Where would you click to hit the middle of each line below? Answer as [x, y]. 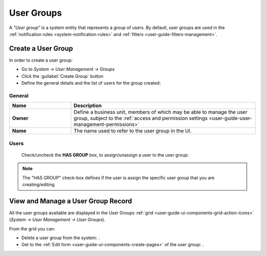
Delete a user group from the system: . [61, 238]
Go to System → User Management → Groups [68, 69]
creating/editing [39, 184]
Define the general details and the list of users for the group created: [91, 83]
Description [88, 106]
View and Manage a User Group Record [71, 201]
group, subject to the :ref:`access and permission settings [141, 118]
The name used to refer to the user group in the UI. [133, 131]
